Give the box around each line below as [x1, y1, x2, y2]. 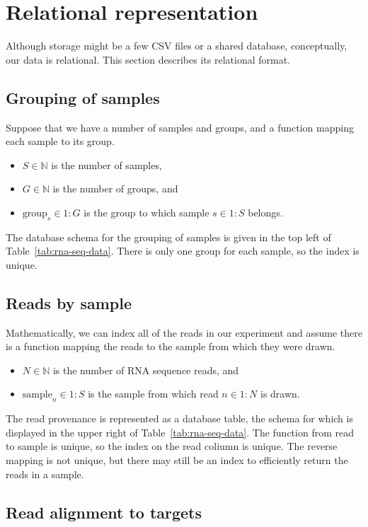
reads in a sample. [6, 466, 84, 481]
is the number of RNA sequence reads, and [52, 362, 239, 377]
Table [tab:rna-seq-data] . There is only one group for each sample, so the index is [6, 243, 360, 258]
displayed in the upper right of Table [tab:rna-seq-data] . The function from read [6, 424, 354, 439]
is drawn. [260, 386, 300, 401]
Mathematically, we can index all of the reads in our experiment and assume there [6, 325, 362, 340]
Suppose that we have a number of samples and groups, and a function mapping [6, 120, 354, 134]
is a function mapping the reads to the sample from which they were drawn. [6, 339, 335, 354]
